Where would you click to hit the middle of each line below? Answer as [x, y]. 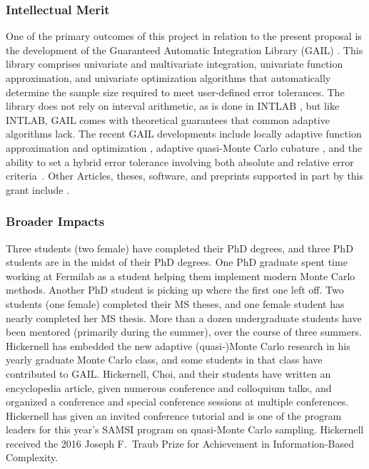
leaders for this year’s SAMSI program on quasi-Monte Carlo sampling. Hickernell [185, 429]
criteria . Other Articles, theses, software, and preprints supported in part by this [185, 176]
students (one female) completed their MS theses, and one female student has [175, 303]
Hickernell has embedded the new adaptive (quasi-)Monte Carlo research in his [178, 345]
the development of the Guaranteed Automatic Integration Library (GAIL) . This [184, 50]
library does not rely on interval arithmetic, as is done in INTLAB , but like [173, 106]
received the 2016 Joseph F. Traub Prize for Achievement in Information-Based [180, 443]
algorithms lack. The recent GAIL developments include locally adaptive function [184, 134]
